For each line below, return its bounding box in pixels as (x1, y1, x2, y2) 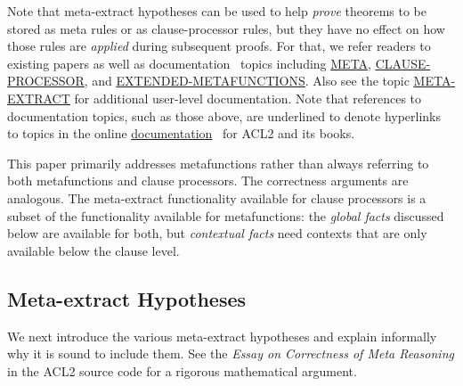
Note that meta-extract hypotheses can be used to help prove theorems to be (7, 2, 426, 20)
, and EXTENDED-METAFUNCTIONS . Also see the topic (84, 71, 410, 90)
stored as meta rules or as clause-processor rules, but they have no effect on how (7, 19, 445, 37)
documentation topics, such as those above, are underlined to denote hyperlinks (7, 106, 442, 125)
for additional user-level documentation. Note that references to (74, 88, 422, 107)
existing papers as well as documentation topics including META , (7, 53, 372, 72)
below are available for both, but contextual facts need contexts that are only (7, 224, 427, 242)
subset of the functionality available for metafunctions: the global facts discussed (7, 206, 444, 225)
